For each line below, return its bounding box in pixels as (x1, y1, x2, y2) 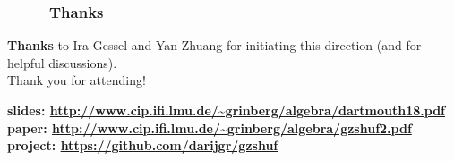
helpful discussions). (7, 53, 117, 72)
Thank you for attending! (7, 71, 146, 89)
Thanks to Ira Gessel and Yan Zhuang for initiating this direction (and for (7, 36, 422, 55)
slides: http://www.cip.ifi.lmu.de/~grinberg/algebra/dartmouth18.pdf (7, 101, 446, 119)
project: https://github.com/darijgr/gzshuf (7, 136, 278, 155)
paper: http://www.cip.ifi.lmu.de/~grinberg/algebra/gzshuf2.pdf (7, 118, 412, 137)
